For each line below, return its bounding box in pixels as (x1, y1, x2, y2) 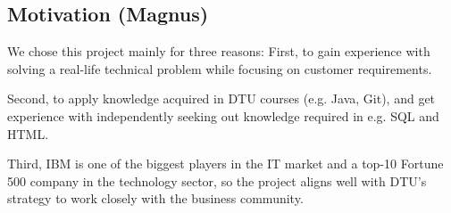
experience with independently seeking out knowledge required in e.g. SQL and (7, 106, 439, 125)
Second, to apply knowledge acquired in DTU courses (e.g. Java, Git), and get (7, 89, 436, 108)
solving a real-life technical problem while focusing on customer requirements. (7, 59, 432, 78)
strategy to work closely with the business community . (7, 189, 304, 208)
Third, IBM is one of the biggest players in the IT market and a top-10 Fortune (7, 154, 444, 173)
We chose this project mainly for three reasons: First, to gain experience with (7, 42, 430, 61)
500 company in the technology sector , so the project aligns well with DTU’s (7, 171, 427, 190)
